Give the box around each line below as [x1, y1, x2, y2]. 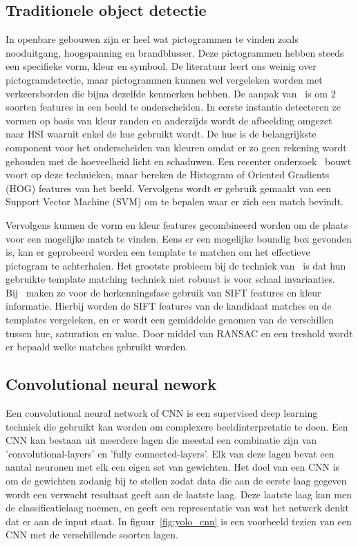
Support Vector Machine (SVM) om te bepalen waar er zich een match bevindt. [6, 194, 343, 209]
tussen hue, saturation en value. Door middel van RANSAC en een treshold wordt [6, 326, 353, 340]
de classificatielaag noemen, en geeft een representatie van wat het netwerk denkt [6, 500, 349, 515]
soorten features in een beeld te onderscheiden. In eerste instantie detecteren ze [6, 100, 341, 114]
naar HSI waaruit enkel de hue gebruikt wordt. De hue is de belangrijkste [6, 126, 317, 141]
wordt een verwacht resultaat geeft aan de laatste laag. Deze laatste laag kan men [6, 487, 352, 501]
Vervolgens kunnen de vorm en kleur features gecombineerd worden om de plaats [6, 217, 348, 232]
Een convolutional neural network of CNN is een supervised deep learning [6, 406, 318, 420]
